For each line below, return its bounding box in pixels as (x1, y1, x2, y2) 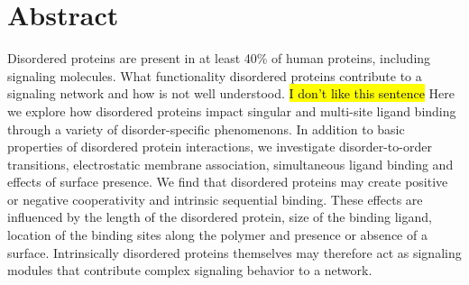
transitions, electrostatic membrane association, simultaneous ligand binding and (7, 154, 454, 173)
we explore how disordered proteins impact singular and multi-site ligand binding (7, 101, 456, 120)
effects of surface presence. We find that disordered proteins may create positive (7, 172, 448, 191)
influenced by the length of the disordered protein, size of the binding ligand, (7, 207, 432, 226)
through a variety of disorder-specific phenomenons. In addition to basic (7, 119, 405, 138)
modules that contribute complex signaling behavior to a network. (7, 261, 372, 280)
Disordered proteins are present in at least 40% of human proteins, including (7, 49, 431, 68)
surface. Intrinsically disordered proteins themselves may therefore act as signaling (7, 243, 462, 262)
